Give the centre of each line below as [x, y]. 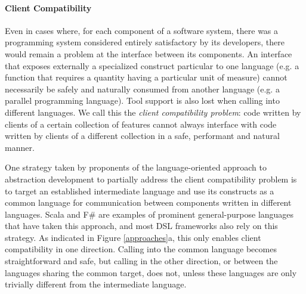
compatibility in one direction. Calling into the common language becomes [141, 249]
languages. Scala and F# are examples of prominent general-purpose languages [149, 214]
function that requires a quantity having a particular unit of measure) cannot [146, 77]
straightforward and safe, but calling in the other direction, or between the [141, 261]
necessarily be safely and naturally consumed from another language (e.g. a [142, 89]
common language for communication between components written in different [148, 202]
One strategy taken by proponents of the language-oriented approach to [136, 167]
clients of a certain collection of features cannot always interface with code [141, 124]
